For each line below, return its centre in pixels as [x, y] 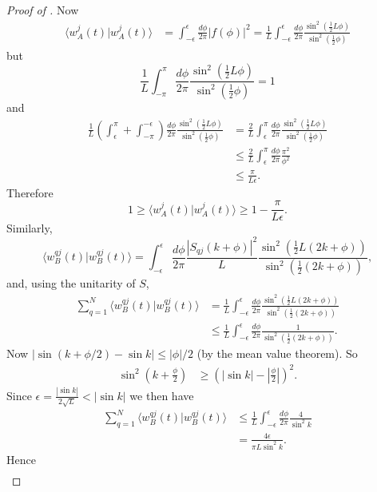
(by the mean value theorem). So [277, 353]
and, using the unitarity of [71, 283]
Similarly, [30, 228]
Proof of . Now [43, 10]
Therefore [30, 192]
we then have [162, 395]
